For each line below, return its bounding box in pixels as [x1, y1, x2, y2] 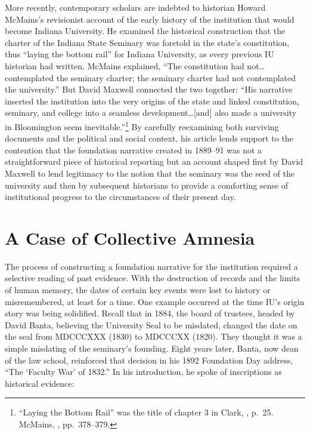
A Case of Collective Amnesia [5, 225, 255, 250]
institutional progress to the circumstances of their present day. [5, 190, 236, 203]
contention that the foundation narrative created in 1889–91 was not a [5, 143, 262, 156]
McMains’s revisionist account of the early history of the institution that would [5, 13, 294, 25]
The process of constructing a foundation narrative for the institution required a [5, 260, 298, 272]
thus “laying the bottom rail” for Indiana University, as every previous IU [5, 48, 274, 60]
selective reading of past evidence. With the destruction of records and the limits [5, 272, 300, 284]
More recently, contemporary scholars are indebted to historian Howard [5, 1, 266, 13]
